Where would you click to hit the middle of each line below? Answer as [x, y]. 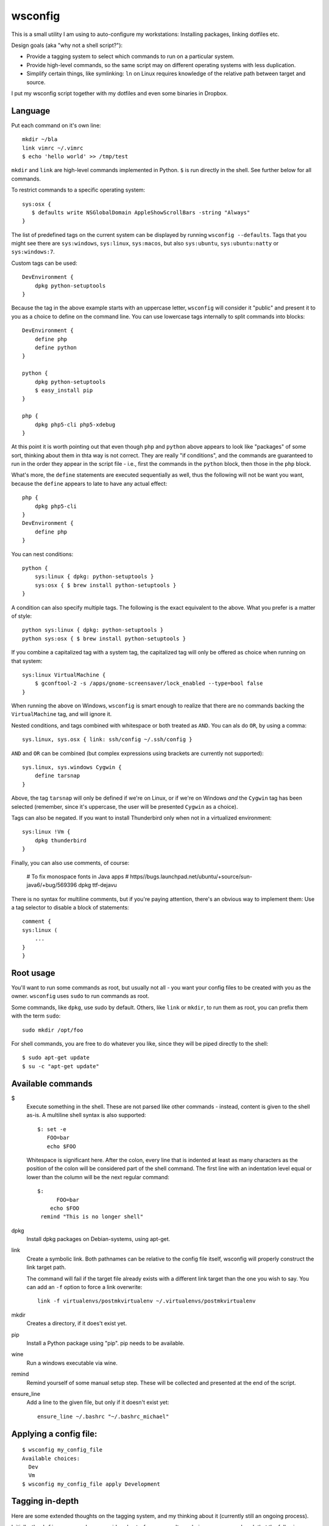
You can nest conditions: [42, 554]
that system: [27, 661]
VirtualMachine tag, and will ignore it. [62, 714]
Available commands [52, 1083]
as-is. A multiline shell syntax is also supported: [86, 1115]
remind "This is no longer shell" [92, 1217]
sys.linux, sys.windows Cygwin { [72, 767]
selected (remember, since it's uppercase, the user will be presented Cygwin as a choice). [125, 806]
